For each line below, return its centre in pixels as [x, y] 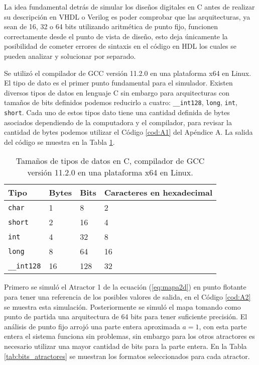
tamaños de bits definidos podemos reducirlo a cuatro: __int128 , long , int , [121, 102]
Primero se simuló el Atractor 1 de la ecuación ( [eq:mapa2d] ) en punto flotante [125, 287]
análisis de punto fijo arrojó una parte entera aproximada [92, 326]
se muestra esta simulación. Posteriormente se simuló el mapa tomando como [122, 306]
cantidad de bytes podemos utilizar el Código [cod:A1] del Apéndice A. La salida [128, 132]
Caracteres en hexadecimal [158, 193]
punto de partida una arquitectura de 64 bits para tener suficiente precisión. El [126, 316]
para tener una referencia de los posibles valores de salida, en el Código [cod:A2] [127, 297]
